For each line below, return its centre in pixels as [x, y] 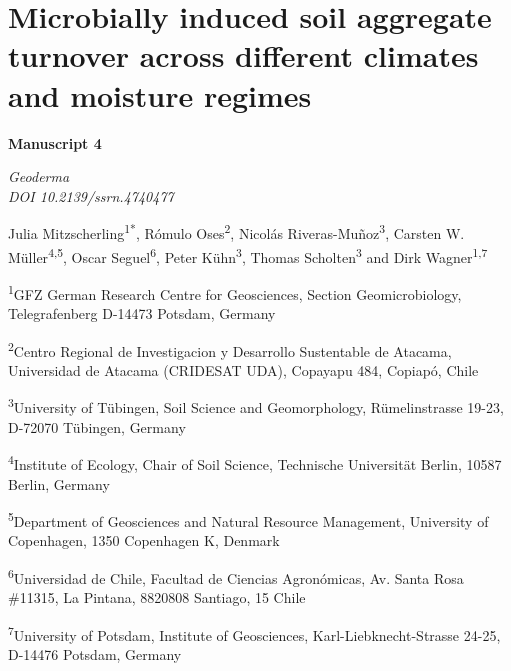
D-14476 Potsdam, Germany [95, 654]
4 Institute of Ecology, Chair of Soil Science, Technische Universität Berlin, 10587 [255, 462]
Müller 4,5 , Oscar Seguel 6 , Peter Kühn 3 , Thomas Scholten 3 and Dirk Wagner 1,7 [248, 255]
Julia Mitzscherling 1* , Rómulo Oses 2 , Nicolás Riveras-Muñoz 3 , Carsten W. [236, 231]
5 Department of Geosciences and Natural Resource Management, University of [248, 519]
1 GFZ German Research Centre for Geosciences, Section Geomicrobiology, [235, 292]
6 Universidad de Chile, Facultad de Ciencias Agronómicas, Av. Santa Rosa [236, 576]
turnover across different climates [243, 55]
